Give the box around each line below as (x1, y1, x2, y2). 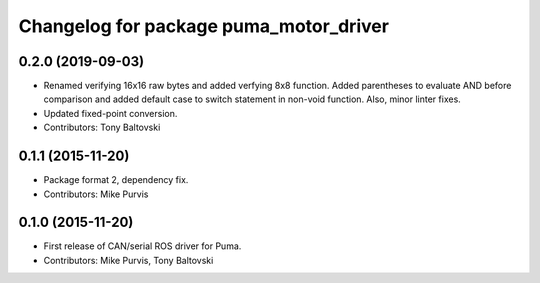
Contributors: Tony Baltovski (43, 121, 161, 134)
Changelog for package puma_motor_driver (18, 15, 390, 37)
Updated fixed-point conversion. (43, 107, 178, 119)
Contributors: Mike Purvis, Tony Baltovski (43, 254, 214, 266)
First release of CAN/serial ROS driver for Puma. (43, 240, 242, 252)
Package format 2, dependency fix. (43, 174, 189, 186)
